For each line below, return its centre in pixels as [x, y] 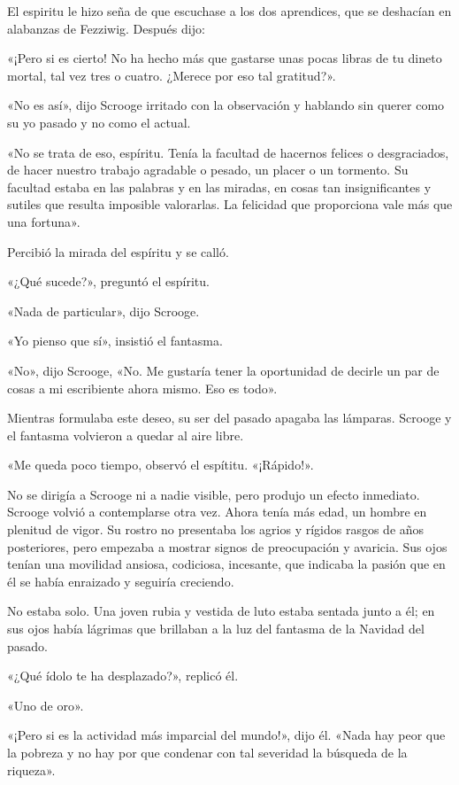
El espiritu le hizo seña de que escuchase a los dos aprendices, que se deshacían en [229, 11]
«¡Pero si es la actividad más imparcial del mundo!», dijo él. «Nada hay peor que [226, 735]
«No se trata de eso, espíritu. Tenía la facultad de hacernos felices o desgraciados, [228, 152]
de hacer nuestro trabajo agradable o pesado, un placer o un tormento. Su [208, 170]
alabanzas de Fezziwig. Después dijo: [106, 28]
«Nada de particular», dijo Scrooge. [103, 311]
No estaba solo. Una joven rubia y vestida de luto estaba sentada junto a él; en [221, 611]
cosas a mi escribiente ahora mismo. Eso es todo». [142, 388]
